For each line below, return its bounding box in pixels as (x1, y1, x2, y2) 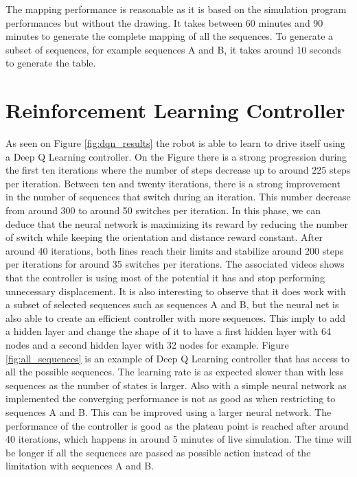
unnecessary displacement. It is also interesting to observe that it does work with (5, 283, 346, 298)
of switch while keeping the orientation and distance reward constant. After (5, 230, 323, 244)
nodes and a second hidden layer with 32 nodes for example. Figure (5, 338, 289, 351)
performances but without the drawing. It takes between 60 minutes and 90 (5, 15, 323, 30)
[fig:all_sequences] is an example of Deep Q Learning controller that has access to (5, 351, 350, 365)
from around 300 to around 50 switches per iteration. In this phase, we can (5, 203, 321, 218)
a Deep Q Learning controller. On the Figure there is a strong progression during (5, 149, 347, 163)
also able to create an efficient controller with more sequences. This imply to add (5, 310, 346, 325)
